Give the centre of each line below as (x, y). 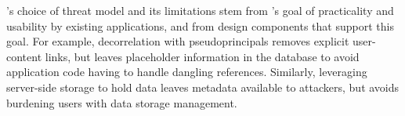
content (24, 56)
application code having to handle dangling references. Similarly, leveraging (187, 72)
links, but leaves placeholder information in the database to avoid (202, 56)
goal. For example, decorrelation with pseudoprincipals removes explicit (178, 41)
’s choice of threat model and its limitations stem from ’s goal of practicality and (200, 10)
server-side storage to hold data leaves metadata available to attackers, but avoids (203, 87)
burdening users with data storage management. (122, 102)
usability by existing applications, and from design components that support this (200, 25)
